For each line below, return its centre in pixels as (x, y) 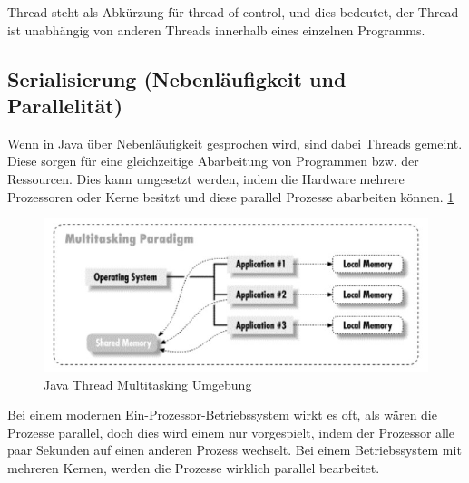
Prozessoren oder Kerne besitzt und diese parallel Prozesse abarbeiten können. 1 (231, 196)
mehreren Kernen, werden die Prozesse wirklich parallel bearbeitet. (194, 467)
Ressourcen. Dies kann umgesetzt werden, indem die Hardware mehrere (206, 178)
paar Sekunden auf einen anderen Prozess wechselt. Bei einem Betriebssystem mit (234, 450)
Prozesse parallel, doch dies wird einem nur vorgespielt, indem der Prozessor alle (231, 432)
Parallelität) (65, 105)
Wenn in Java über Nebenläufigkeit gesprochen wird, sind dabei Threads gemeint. (235, 143)
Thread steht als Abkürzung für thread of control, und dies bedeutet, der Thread (233, 12)
